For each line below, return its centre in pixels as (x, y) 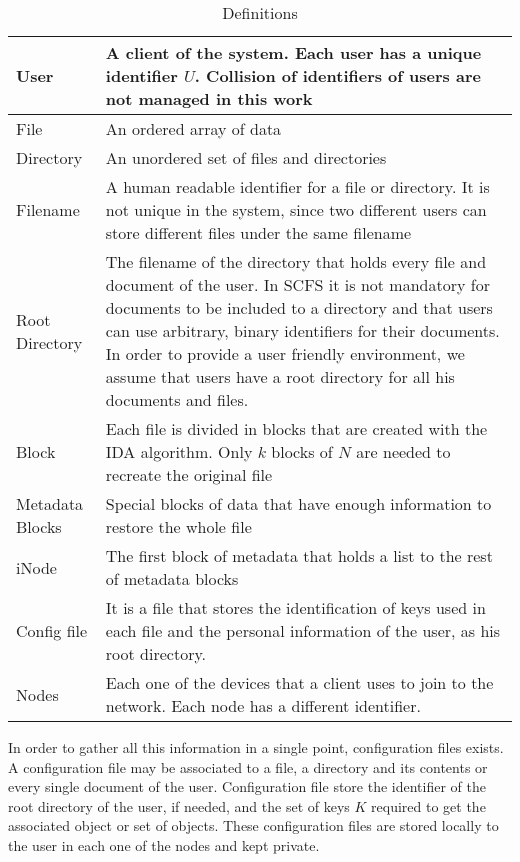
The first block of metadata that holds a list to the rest (299, 555)
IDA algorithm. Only (179, 451)
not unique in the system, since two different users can (296, 209)
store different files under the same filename (258, 232)
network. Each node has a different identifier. (263, 705)
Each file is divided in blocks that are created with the (296, 428)
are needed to (403, 451)
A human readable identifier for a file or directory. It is (297, 186)
